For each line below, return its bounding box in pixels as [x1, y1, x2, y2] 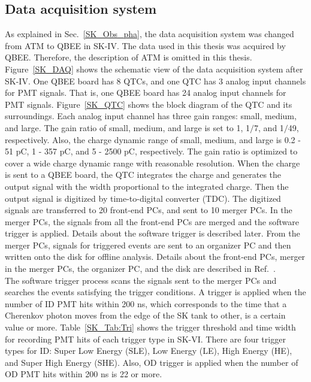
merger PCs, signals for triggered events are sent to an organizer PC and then [5, 238, 291, 251]
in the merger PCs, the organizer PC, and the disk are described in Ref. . [5, 262, 276, 275]
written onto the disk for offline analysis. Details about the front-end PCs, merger [5, 250, 306, 263]
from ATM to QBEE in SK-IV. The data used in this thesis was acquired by [5, 39, 286, 51]
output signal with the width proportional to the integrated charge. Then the [5, 180, 289, 192]
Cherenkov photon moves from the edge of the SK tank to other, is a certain [5, 309, 286, 322]
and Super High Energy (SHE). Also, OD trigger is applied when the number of [5, 356, 298, 368]
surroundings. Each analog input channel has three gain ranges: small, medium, [5, 110, 297, 122]
